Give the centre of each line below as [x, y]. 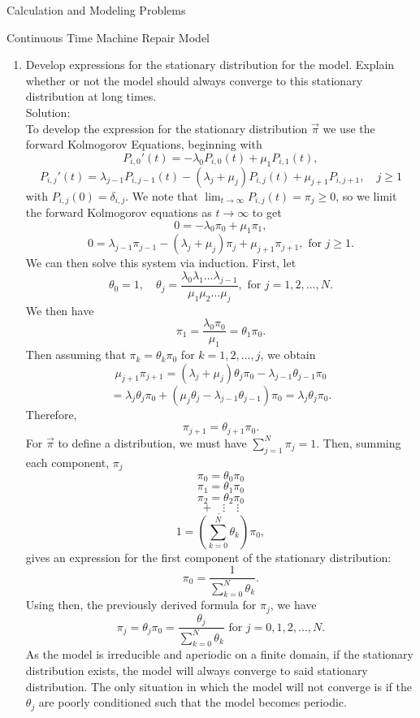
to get [267, 212]
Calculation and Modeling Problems [96, 10]
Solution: [48, 112]
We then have [60, 310]
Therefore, [51, 414]
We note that [165, 195]
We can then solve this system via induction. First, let [161, 263]
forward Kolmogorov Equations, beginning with [144, 144]
